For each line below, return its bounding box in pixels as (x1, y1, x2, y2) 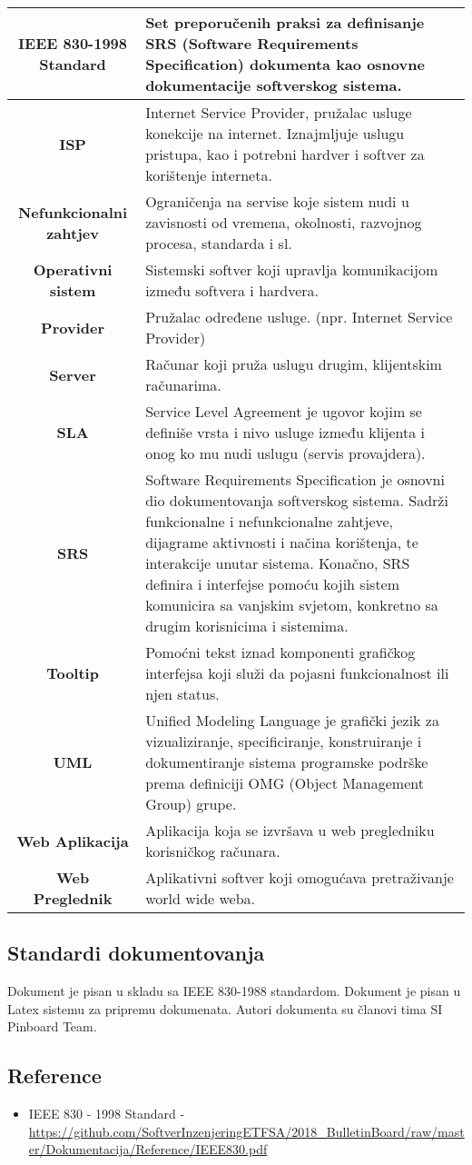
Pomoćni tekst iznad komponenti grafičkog (145, 642, 416, 662)
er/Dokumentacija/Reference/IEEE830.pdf (28, 1140, 268, 1159)
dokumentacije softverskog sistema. (145, 75, 402, 95)
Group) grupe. (145, 793, 237, 814)
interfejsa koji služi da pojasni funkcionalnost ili (145, 662, 449, 683)
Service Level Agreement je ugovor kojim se (145, 401, 422, 422)
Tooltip (46, 662, 99, 683)
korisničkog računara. (145, 841, 280, 861)
